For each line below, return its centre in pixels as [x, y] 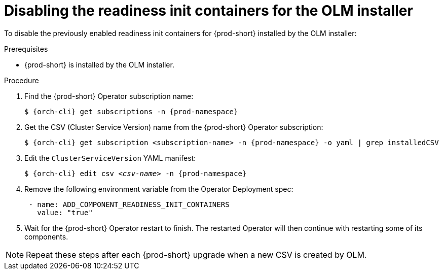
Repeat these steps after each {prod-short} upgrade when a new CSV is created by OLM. [196, 254]
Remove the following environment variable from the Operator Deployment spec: [159, 189]
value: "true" [65, 212]
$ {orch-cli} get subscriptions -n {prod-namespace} [131, 111]
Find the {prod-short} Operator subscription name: [109, 96]
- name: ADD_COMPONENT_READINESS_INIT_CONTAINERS [129, 204]
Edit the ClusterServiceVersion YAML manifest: [110, 158]
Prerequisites [26, 49]
